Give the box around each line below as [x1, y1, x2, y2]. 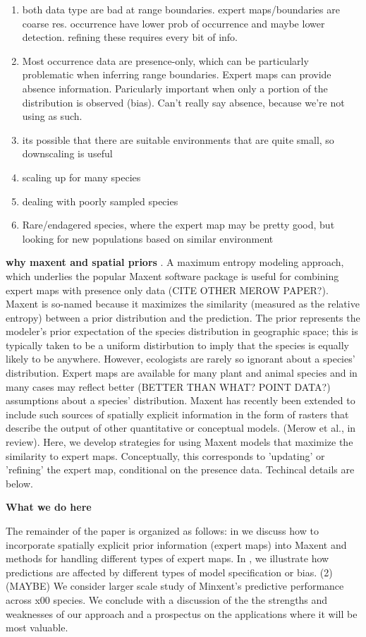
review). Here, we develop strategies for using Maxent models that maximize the [6, 435, 353, 449]
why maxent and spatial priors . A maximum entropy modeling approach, [6, 255, 344, 269]
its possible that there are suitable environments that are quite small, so [22, 132, 334, 147]
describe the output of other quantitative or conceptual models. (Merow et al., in [6, 420, 356, 435]
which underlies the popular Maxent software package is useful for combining [6, 268, 339, 283]
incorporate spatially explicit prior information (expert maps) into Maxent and [6, 537, 347, 552]
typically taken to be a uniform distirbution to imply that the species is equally [6, 337, 349, 352]
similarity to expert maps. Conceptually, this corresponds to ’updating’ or [6, 448, 325, 463]
